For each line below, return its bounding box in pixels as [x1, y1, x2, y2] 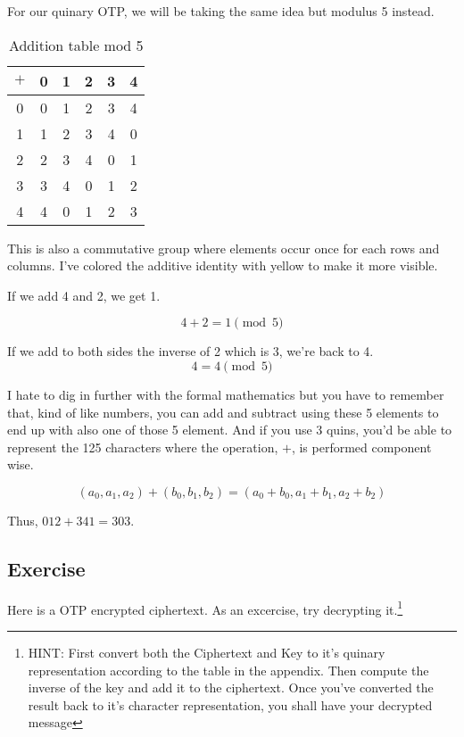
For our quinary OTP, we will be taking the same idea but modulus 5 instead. [7, 2, 435, 20]
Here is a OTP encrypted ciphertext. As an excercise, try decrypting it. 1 [7, 597, 403, 618]
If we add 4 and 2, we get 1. [7, 286, 161, 304]
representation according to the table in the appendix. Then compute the [28, 660, 429, 679]
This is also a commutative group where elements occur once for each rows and [7, 238, 440, 257]
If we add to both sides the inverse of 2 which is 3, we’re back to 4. [7, 342, 374, 360]
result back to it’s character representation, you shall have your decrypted [28, 695, 433, 714]
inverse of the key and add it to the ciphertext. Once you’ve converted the [28, 678, 434, 697]
